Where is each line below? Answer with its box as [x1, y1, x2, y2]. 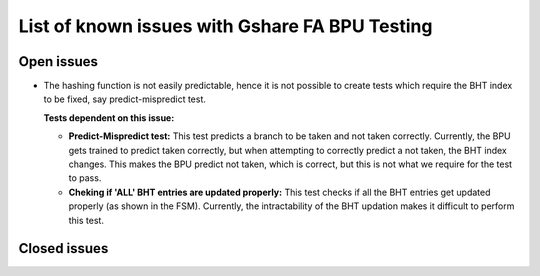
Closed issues [18, 240, 109, 257]
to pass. [68, 172, 102, 184]
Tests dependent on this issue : [43, 111, 175, 124]
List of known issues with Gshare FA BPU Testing [18, 15, 433, 37]
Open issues [18, 53, 99, 70]
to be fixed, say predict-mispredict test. [43, 93, 207, 105]
